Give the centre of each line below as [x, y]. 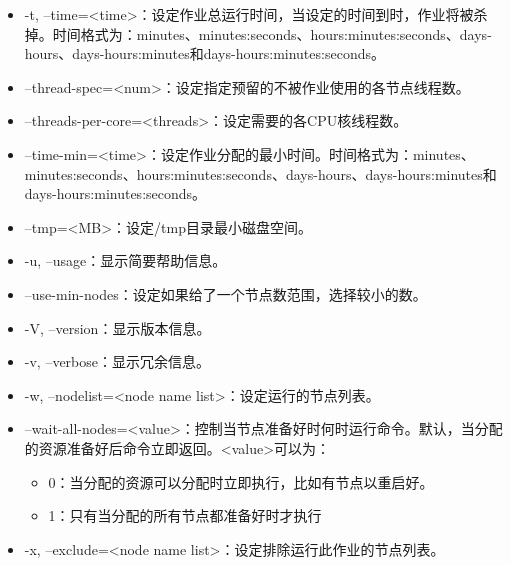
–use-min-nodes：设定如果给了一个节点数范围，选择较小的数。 [225, 293]
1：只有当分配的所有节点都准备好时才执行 [185, 515]
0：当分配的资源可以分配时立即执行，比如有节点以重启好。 [241, 481]
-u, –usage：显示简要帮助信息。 [125, 260]
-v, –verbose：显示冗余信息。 [117, 361]
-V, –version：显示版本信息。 [117, 327]
